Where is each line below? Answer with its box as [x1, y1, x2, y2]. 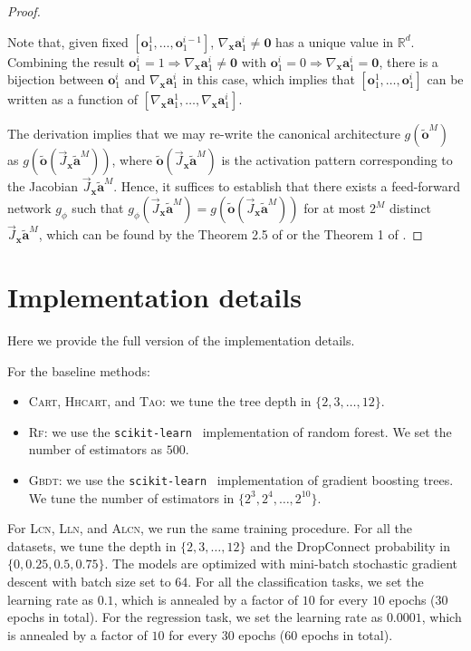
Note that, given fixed [7, 32, 129, 51]
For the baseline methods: [7, 361, 150, 380]
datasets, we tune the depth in [7, 536, 177, 555]
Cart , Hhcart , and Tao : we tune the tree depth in [28, 392, 312, 411]
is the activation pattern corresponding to [221, 151, 453, 170]
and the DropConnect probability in [250, 536, 450, 555]
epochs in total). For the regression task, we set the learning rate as [7, 607, 383, 627]
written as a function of [7, 90, 139, 109]
